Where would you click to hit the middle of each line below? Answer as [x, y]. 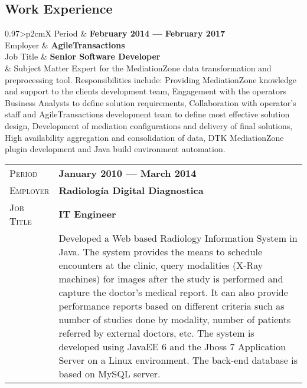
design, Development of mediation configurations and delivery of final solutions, [149, 125]
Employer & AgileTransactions [65, 45]
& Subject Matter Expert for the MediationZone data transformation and [138, 68]
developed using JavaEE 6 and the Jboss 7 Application [172, 346]
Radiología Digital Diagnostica [131, 190]
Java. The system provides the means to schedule [161, 251]
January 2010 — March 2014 [128, 173]
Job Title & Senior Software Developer [83, 56]
